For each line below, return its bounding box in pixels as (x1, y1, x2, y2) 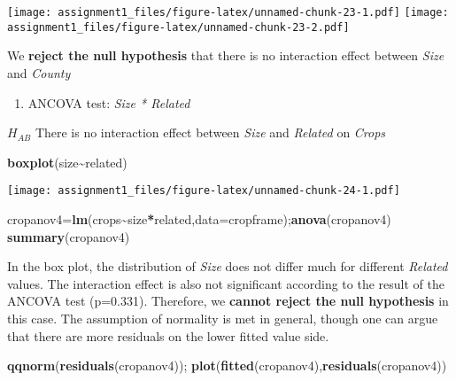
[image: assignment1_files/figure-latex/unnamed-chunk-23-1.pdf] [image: (7, 6, 449, 19)
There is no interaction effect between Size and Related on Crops (35, 123, 386, 142)
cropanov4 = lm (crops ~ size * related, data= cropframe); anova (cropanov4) (7, 209, 391, 228)
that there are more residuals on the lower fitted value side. (7, 326, 329, 345)
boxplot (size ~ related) (7, 152, 128, 171)
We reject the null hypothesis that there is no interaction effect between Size (7, 46, 444, 65)
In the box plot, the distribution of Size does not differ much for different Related (7, 257, 448, 276)
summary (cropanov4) (7, 227, 130, 245)
